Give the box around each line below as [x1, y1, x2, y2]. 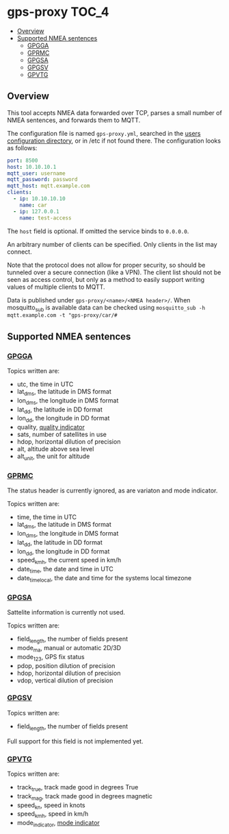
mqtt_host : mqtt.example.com [7, 182, 90, 189]
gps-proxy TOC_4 [7, 4, 109, 20]
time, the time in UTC [16, 513, 77, 521]
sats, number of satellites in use [16, 430, 107, 439]
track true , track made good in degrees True [16, 783, 139, 793]
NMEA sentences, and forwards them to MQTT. [7, 116, 141, 124]
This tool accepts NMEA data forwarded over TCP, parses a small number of [7, 108, 222, 117]
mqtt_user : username [7, 169, 66, 177]
